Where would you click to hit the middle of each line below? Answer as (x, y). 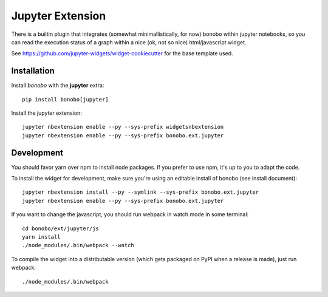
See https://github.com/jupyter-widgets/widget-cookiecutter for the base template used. (122, 53)
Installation (33, 71)
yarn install (41, 237)
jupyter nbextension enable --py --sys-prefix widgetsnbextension (123, 127)
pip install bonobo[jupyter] (65, 99)
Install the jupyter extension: (46, 113)
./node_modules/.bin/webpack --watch (78, 245)
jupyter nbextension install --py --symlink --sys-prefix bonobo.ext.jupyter (141, 192)
